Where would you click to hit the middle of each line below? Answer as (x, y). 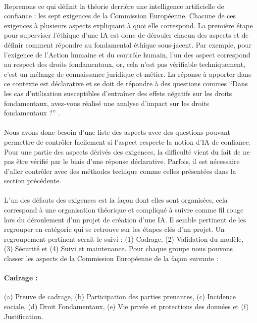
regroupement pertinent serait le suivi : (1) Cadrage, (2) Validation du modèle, (124, 239)
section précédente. (33, 181)
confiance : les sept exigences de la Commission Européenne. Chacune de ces (120, 16)
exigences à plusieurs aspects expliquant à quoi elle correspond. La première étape (128, 25)
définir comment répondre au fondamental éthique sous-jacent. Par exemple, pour (128, 44)
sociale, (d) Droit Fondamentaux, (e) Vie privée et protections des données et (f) (127, 306)
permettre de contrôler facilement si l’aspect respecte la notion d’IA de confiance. (128, 141)
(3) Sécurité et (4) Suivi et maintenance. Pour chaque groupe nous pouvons (119, 248)
